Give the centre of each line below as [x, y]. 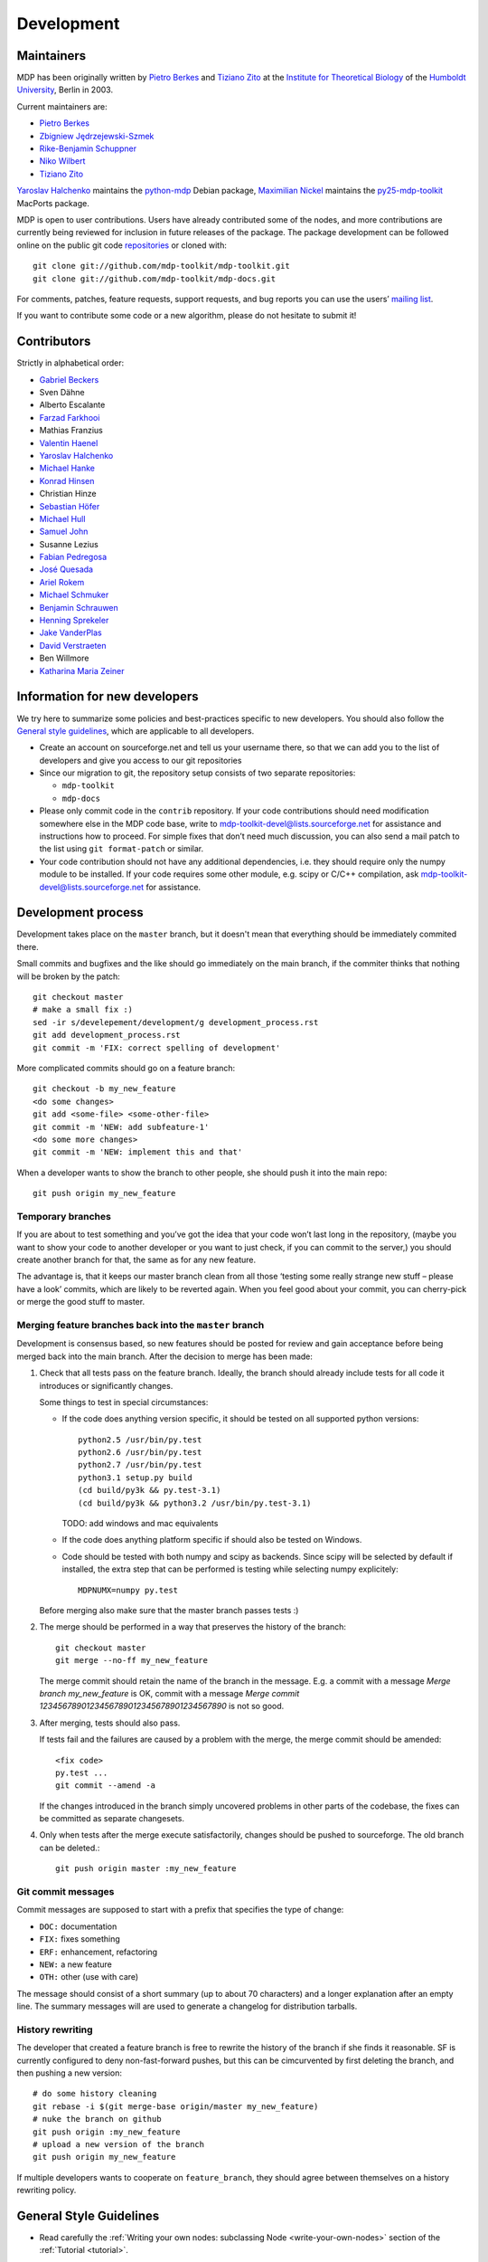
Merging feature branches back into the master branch [141, 1325]
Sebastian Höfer [70, 506]
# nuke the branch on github [97, 2119]
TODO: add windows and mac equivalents [140, 1524]
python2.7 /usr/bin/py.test [140, 1465]
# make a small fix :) [83, 1010]
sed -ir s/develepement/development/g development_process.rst [176, 1022]
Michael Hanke [67, 468]
